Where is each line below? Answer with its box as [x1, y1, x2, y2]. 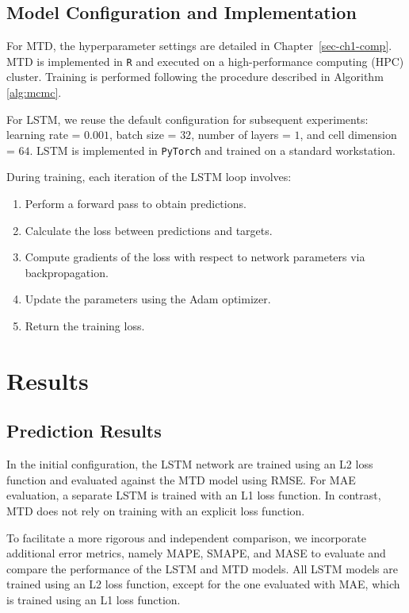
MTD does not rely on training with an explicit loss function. [6, 503, 305, 519]
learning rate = [6, 126, 81, 143]
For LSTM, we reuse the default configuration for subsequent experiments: [6, 110, 369, 127]
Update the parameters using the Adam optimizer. [25, 291, 271, 307]
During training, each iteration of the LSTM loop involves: [6, 168, 292, 185]
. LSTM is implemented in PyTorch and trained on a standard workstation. [29, 141, 396, 158]
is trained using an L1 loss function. [6, 591, 181, 607]
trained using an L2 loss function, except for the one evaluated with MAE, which [6, 576, 400, 592]
